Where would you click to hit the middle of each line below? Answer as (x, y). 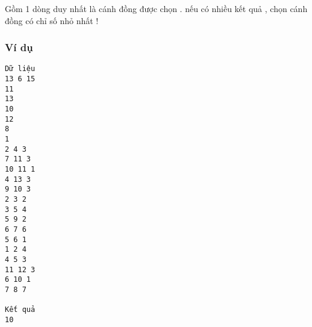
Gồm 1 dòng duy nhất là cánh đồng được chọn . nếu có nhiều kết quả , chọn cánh (156, 8)
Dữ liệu (20, 69)
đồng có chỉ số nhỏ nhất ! (52, 20)
